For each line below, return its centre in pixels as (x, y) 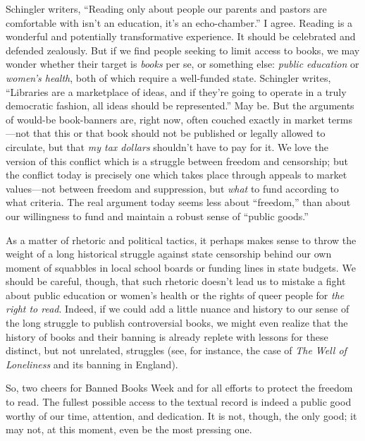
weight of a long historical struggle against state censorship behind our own (169, 254)
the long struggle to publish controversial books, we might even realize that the (177, 323)
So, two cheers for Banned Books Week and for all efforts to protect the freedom (179, 388)
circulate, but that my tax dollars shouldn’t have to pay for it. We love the (167, 146)
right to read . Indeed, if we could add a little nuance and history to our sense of (178, 309)
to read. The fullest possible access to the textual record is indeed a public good (179, 402)
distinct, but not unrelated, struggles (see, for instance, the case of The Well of (176, 350)
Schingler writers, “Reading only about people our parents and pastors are (166, 8)
